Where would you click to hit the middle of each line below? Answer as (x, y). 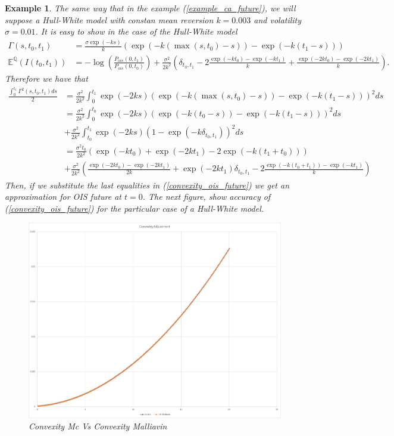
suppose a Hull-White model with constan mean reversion (109, 19)
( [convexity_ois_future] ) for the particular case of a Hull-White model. (135, 208)
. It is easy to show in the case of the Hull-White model (136, 31)
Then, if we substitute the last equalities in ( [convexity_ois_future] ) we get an (147, 185)
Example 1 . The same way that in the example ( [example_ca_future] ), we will (150, 8)
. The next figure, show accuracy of (207, 197)
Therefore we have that (46, 78)
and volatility (278, 19)
